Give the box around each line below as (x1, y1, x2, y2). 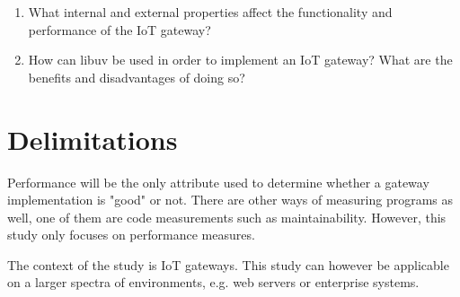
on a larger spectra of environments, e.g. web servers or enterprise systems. (7, 273, 420, 292)
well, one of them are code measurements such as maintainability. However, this (7, 207, 447, 226)
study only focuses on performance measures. (7, 225, 255, 244)
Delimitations (7, 120, 178, 157)
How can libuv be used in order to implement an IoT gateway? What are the (28, 50, 453, 69)
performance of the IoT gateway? (28, 20, 211, 39)
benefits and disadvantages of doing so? (28, 67, 245, 86)
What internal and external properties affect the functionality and (28, 3, 393, 21)
